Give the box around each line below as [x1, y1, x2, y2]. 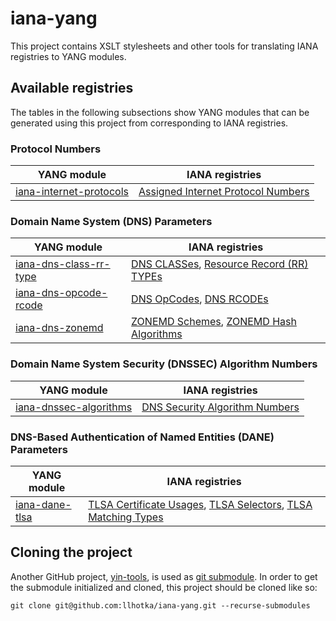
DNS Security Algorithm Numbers [141, 400, 300, 414]
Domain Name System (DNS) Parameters [10, 214, 213, 228]
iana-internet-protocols [15, 185, 129, 199]
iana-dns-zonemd [15, 321, 104, 335]
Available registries [10, 80, 134, 97]
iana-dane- [15, 497, 72, 511]
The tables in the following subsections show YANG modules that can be [10, 106, 310, 118]
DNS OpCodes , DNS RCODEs [131, 292, 269, 306]
